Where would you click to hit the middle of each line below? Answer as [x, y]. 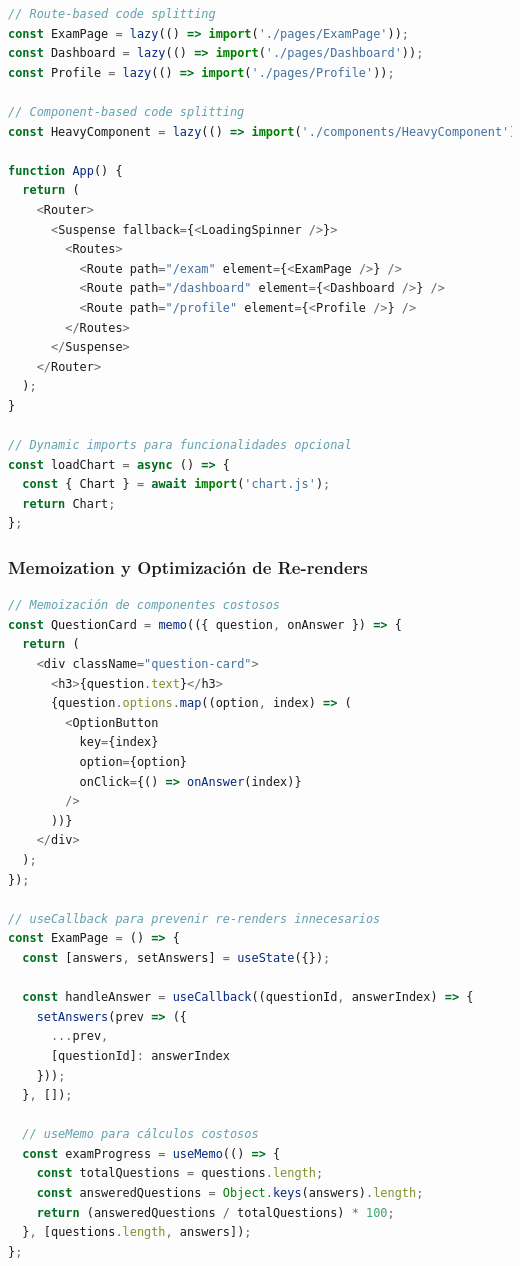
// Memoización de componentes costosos [144, 605]
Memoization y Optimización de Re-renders [188, 566]
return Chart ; [69, 503]
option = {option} [133, 762]
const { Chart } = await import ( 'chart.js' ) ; [176, 484]
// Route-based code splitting [112, 14]
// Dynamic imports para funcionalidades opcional [180, 445]
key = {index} [119, 742]
